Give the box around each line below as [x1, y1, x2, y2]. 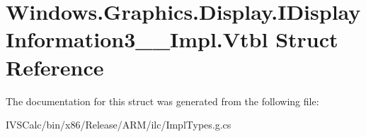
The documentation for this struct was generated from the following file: [6, 93, 319, 108]
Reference [6, 52, 104, 81]
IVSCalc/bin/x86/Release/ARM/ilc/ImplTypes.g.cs [6, 117, 231, 132]
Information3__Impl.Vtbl [6, 25, 268, 54]
